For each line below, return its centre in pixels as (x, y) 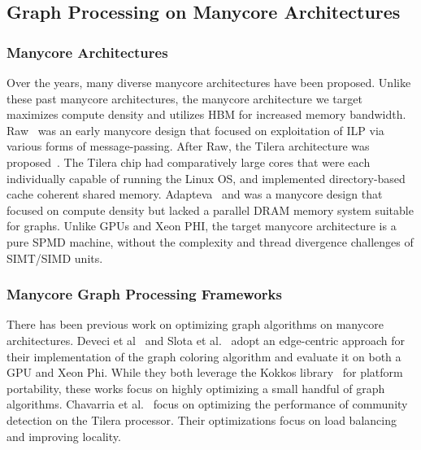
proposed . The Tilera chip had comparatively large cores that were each (189, 162)
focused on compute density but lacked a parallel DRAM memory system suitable (210, 210)
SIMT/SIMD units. (55, 258)
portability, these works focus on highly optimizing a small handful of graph (196, 388)
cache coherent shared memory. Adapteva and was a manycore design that (195, 194)
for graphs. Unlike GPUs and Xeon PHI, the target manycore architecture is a (202, 226)
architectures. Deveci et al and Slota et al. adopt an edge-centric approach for (206, 340)
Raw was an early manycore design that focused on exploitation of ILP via (195, 130)
